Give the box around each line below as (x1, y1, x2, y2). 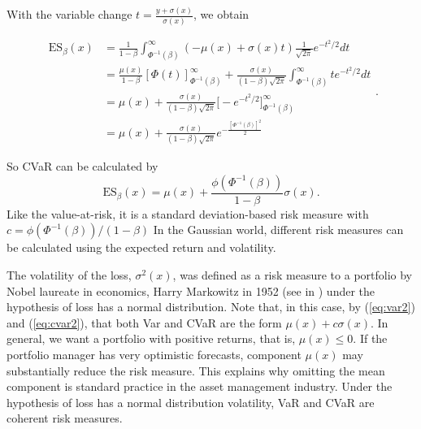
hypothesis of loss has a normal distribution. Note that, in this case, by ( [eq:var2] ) (7, 298, 415, 315)
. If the (353, 330, 388, 347)
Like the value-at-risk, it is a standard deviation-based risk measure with (7, 205, 369, 222)
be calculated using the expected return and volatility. (7, 239, 276, 256)
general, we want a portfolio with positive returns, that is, (7, 330, 296, 347)
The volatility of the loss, (7, 266, 132, 284)
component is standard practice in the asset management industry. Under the (7, 378, 393, 395)
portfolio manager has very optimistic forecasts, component (7, 346, 302, 363)
